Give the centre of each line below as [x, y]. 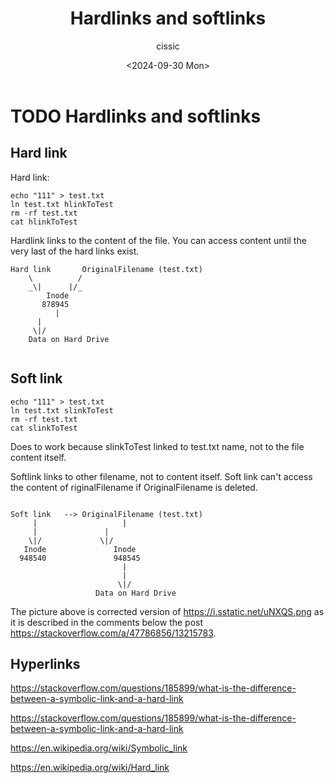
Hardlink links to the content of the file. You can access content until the [158, 240]
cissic [168, 46]
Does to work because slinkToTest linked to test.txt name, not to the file [157, 446]
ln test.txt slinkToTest [62, 410]
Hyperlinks [45, 663]
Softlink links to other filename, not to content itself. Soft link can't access [161, 476]
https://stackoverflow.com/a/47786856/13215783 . [113, 633]
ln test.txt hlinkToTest [62, 204]
